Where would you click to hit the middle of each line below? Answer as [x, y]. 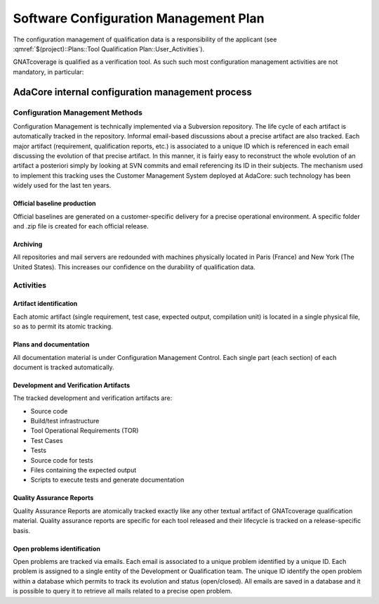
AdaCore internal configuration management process [132, 92]
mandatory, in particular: [48, 72]
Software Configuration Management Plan [139, 18]
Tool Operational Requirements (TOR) [85, 431]
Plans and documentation [51, 345]
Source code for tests [62, 460]
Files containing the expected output [84, 470]
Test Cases [47, 440]
